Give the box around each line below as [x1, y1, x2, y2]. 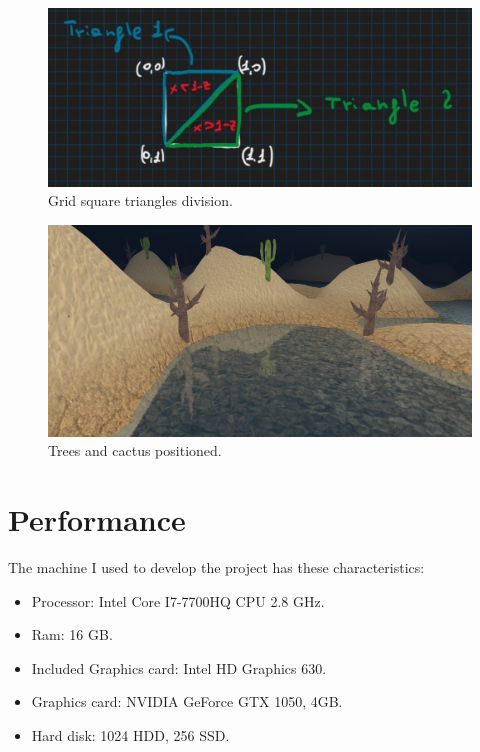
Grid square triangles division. [48, 190, 233, 211]
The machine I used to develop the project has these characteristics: [8, 556, 425, 577]
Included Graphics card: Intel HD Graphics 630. [31, 657, 327, 678]
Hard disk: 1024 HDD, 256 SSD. [31, 724, 230, 745]
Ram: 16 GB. [31, 624, 113, 645]
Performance [8, 499, 186, 540]
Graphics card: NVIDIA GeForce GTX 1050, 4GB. [31, 691, 343, 712]
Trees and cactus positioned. [48, 440, 222, 461]
